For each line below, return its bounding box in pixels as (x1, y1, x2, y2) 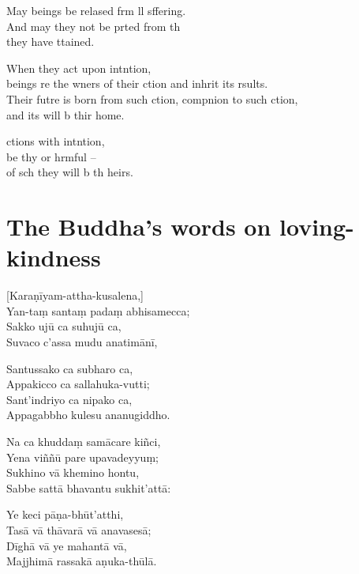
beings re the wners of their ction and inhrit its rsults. (6, 75, 268, 92)
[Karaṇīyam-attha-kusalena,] (6, 287, 144, 304)
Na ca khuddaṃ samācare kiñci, (6, 433, 161, 449)
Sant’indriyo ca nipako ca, (6, 391, 133, 407)
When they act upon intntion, (6, 59, 151, 76)
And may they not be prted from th (6, 17, 181, 34)
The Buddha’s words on (6, 210, 271, 243)
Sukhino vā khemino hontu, (6, 464, 140, 481)
